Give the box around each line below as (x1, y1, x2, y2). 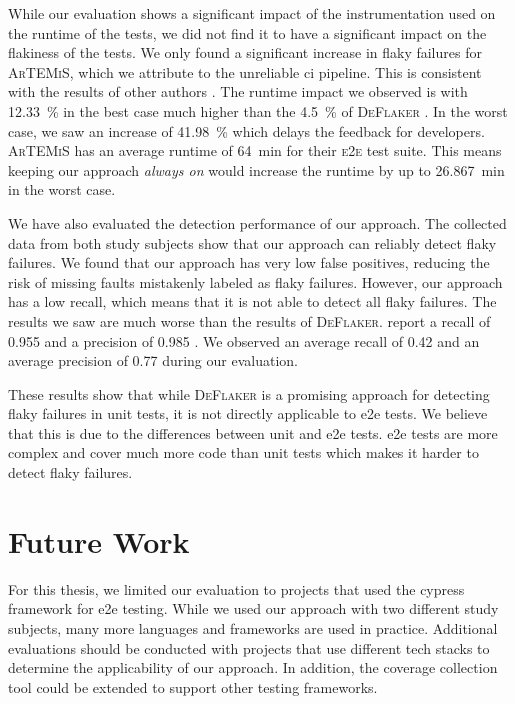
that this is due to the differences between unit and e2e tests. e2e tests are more (8, 422, 498, 443)
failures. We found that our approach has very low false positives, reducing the (8, 252, 490, 273)
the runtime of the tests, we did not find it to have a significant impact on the (8, 22, 487, 43)
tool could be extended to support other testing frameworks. (8, 676, 378, 697)
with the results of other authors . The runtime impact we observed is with (8, 81, 468, 102)
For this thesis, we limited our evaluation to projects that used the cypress (8, 578, 465, 599)
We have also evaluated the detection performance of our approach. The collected (8, 212, 507, 233)
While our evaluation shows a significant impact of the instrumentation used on (8, 3, 496, 23)
